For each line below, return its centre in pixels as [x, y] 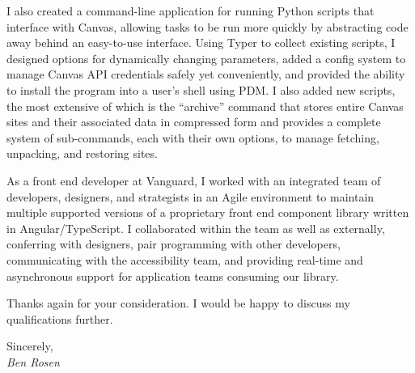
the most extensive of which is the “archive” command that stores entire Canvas [205, 106]
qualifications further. [60, 318]
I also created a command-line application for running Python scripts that [191, 11]
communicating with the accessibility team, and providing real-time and [185, 259]
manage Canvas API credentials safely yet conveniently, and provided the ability [206, 74]
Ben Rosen [33, 361]
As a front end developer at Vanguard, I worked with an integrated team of [194, 180]
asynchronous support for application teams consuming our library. [173, 276]
